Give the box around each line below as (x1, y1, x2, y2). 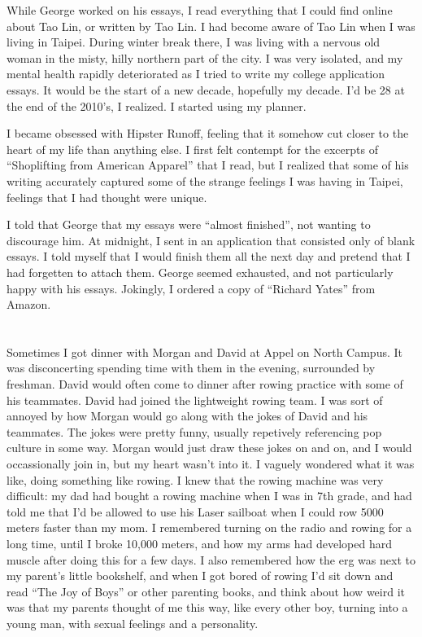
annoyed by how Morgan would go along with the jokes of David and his (7, 407, 368, 424)
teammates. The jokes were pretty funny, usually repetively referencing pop (7, 423, 382, 440)
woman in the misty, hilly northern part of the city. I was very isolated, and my (7, 49, 403, 66)
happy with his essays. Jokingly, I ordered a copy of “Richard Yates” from (7, 279, 376, 297)
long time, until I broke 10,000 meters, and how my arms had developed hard (7, 535, 392, 551)
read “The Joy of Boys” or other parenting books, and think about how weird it (7, 582, 405, 600)
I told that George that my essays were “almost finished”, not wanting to (7, 216, 371, 233)
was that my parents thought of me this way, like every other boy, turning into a (7, 599, 408, 616)
